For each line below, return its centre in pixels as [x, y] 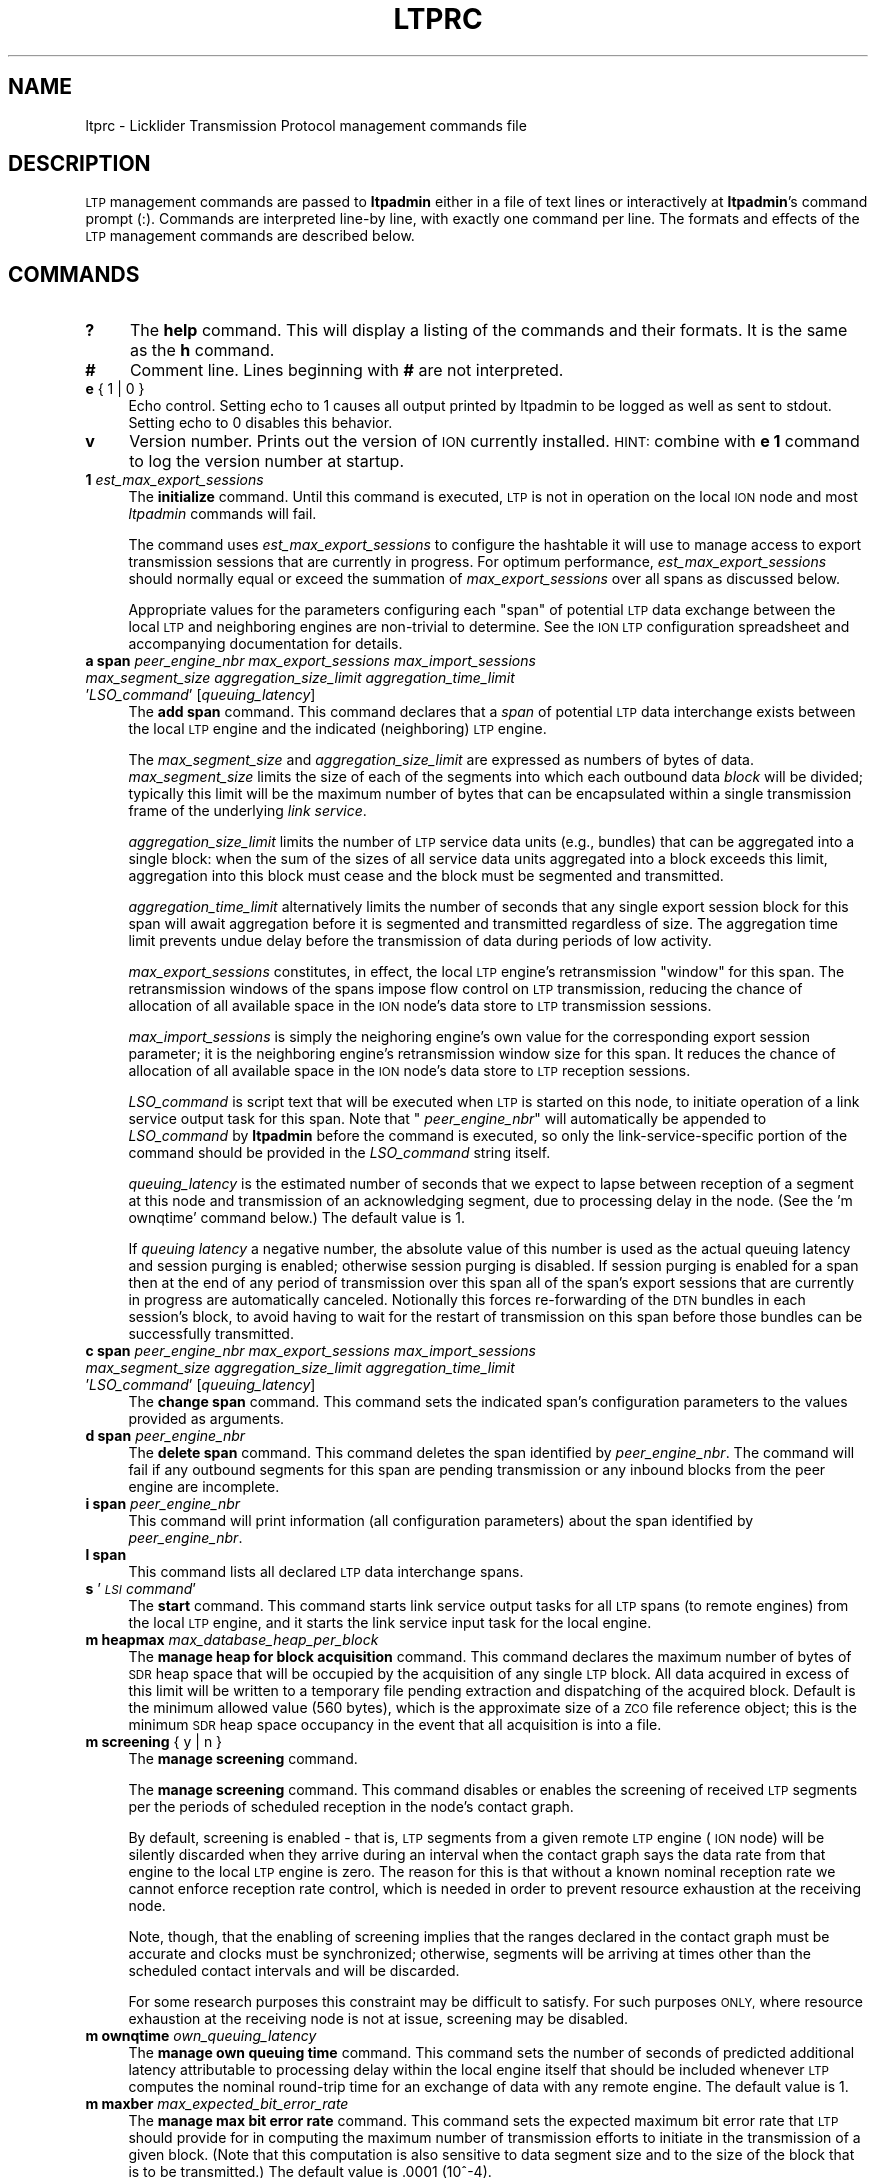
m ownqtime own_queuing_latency [201, 2036]
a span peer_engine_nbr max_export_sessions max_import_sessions [310, 661]
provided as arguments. [206, 1419]
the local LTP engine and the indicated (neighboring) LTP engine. [337, 729]
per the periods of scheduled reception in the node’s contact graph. [351, 1807]
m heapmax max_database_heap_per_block [232, 1640]
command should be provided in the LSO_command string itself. [339, 1153]
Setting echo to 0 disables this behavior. [260, 423]
